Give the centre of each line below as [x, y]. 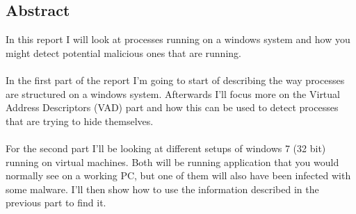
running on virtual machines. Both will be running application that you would [172, 162]
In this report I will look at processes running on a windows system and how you [178, 39]
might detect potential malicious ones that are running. [123, 52]
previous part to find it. [56, 203]
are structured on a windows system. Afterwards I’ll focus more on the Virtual [173, 93]
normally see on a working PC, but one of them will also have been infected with [178, 175]
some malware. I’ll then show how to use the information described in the [162, 189]
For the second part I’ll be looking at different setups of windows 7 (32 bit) [166, 148]
